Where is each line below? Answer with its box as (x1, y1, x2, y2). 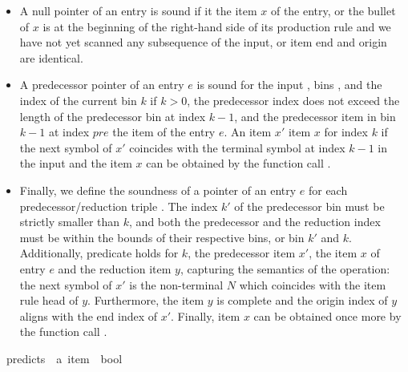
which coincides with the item (239, 276, 386, 293)
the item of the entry (112, 123, 216, 140)
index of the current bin (19, 91, 137, 108)
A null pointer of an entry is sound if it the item (19, 2, 257, 18)
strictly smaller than (19, 213, 120, 230)
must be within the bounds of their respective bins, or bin (19, 228, 305, 245)
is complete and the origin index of (216, 292, 388, 309)
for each (308, 181, 348, 198)
